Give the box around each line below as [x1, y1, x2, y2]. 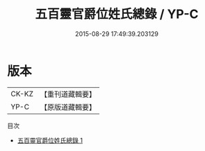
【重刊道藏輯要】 [40, 89, 96, 99]
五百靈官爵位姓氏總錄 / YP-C [35, 6, 199, 22]
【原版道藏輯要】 [40, 102, 96, 112]
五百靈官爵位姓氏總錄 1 [17, 136, 83, 144]
